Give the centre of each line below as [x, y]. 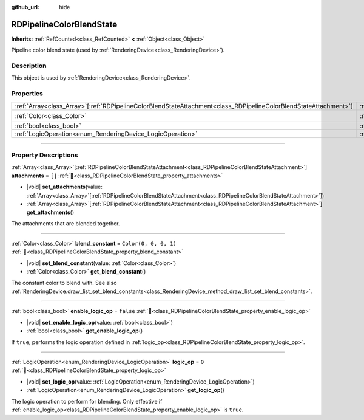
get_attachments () [50, 212]
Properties [27, 94]
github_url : [25, 7]
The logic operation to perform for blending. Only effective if [87, 401]
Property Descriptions [45, 155]
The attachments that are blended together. [66, 223]
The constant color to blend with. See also [64, 283]
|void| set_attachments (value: [64, 187]
